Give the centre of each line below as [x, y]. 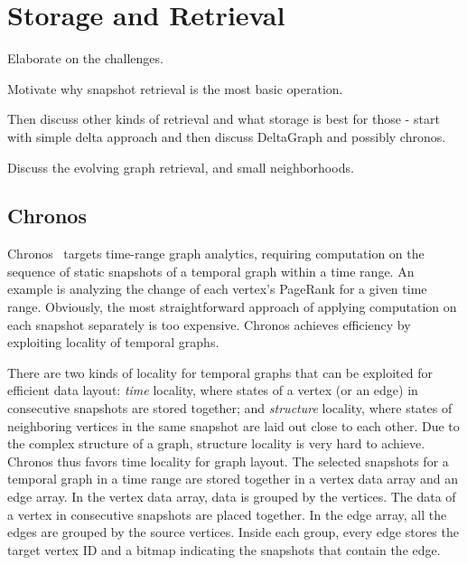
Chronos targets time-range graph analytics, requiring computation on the [216, 254]
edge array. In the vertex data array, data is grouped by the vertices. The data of [232, 497]
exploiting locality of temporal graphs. [113, 342]
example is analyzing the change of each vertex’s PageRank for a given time [217, 289]
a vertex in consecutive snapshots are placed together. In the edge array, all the [227, 514]
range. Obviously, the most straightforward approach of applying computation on [232, 307]
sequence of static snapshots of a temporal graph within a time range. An [211, 271]
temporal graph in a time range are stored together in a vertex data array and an [233, 479]
